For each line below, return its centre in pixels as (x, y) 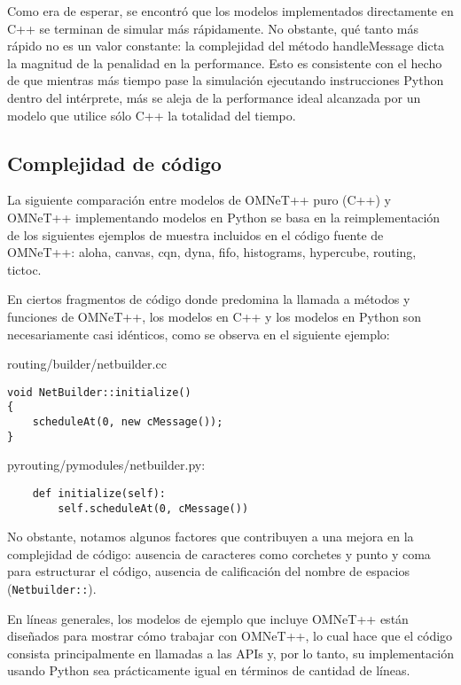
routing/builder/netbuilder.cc (87, 364)
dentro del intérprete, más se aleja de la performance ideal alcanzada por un (214, 97)
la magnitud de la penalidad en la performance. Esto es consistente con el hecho (225, 62)
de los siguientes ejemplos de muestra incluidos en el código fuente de (195, 234)
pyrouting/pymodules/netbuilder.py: (106, 465)
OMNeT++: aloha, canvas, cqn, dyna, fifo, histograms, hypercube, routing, (212, 252)
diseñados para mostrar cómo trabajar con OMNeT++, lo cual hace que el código (230, 636)
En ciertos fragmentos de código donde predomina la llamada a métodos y (209, 299)
